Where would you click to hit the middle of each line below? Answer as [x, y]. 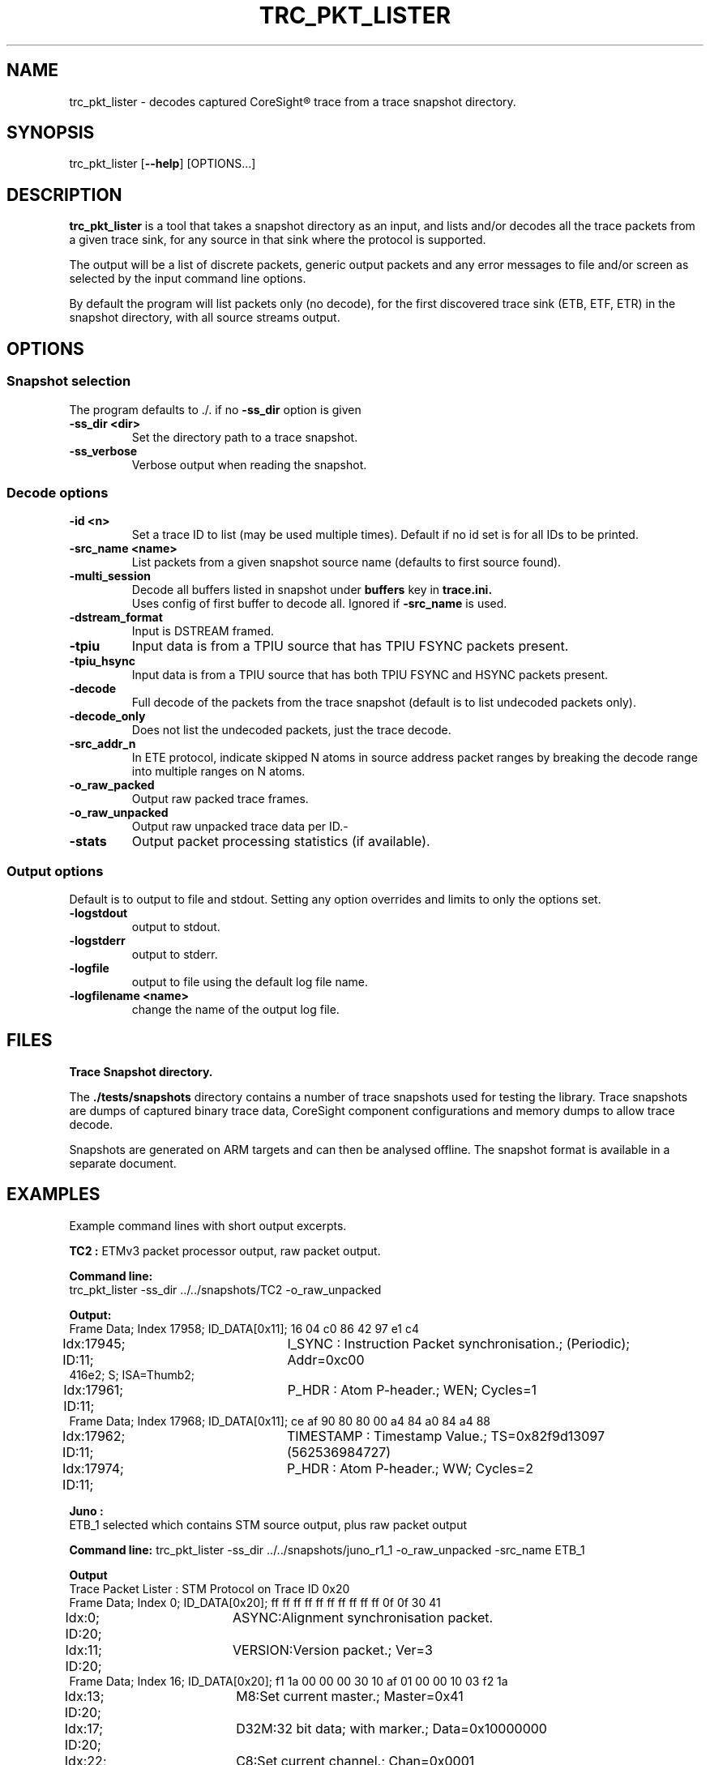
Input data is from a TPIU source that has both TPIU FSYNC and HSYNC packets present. [370, 675]
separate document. [123, 1163]
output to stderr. [175, 954]
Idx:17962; [94, 1436]
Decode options [58, 492]
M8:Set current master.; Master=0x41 [350, 1696]
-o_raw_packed [112, 785]
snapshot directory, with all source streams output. [205, 318]
